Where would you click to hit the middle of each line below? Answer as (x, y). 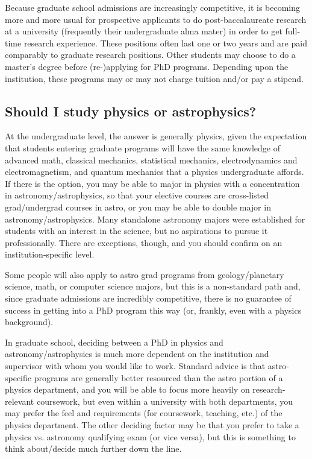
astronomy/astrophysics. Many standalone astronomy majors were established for (155, 219)
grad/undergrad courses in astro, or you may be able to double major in (138, 207)
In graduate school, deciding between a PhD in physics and (114, 342)
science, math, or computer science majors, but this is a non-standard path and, (153, 286)
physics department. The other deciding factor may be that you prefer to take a (152, 425)
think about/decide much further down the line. (93, 448)
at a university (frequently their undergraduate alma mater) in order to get (144, 31)
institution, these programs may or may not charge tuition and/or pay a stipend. (154, 78)
